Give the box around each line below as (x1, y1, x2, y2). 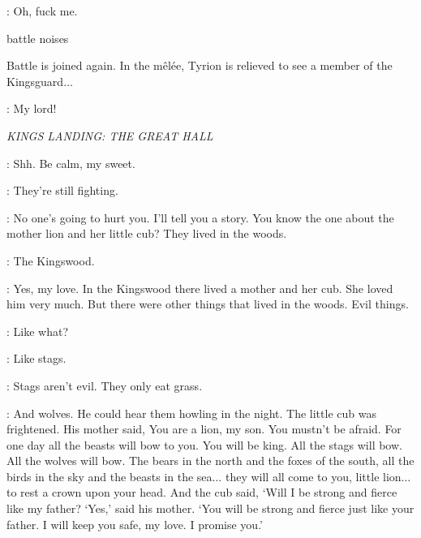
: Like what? (6, 322, 69, 339)
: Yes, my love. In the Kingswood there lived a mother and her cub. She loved (6, 279, 393, 296)
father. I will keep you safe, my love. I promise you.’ (6, 515, 263, 532)
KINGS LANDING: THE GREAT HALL (6, 127, 213, 144)
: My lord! (6, 100, 57, 117)
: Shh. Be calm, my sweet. (6, 154, 135, 171)
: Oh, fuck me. (6, 2, 78, 19)
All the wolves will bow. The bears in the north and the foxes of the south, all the (6, 452, 415, 469)
